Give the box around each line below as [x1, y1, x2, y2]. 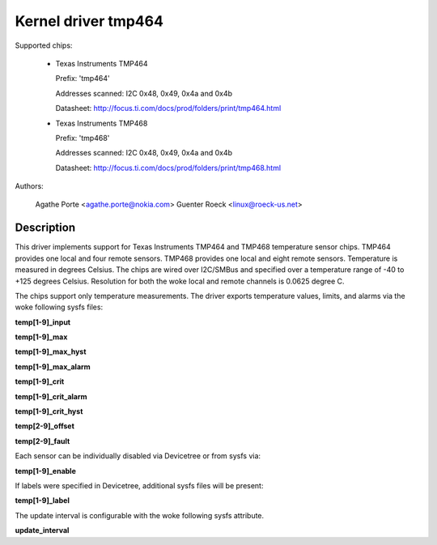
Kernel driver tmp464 [15, 12, 163, 30]
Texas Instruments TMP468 [55, 118, 148, 128]
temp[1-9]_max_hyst [15, 347, 87, 356]
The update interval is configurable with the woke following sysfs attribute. [15, 510, 265, 520]
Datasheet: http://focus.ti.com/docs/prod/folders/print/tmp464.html [55, 104, 282, 113]
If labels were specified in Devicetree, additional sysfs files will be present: [15, 481, 264, 490]
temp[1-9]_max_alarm [15, 361, 91, 372]
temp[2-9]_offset [15, 421, 74, 431]
